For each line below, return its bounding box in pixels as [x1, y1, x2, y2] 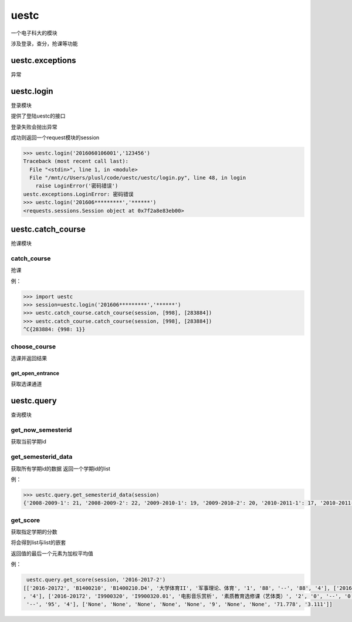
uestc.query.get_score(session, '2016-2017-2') [26, 576, 166, 583]
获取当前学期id [11, 438, 46, 445]
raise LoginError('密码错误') [35, 183, 119, 189]
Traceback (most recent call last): [23, 158, 129, 164]
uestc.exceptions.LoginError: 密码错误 [23, 191, 134, 197]
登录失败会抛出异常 [11, 123, 57, 130]
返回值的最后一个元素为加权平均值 [11, 550, 93, 557]
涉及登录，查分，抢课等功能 [11, 40, 78, 47]
